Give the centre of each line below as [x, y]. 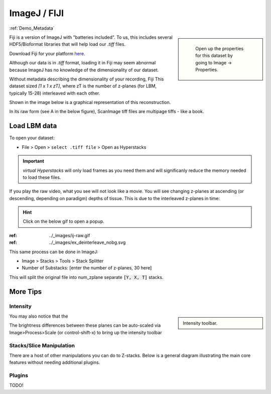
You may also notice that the [39, 316]
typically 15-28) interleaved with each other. [55, 93]
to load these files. [42, 177]
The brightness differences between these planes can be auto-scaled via [85, 325]
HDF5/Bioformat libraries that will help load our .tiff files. [67, 44]
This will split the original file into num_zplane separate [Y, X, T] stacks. [86, 277]
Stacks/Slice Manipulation [42, 345]
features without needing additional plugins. [55, 362]
